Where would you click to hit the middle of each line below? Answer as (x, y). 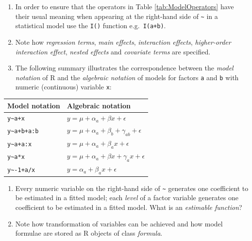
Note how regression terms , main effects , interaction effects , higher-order (123, 42)
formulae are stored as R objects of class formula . (89, 233)
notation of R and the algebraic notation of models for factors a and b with (127, 77)
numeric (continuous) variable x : (63, 87)
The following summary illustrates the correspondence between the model (124, 68)
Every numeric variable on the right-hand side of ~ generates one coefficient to (132, 188)
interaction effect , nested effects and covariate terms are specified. (113, 51)
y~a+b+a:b (23, 131)
